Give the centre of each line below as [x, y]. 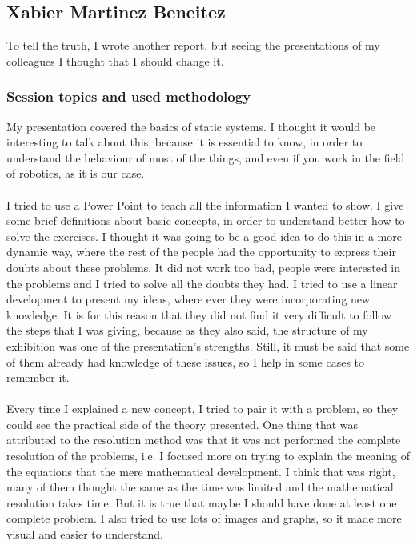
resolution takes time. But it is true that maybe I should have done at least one [202, 502]
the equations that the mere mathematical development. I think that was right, [201, 471]
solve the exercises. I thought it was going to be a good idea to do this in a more [204, 236]
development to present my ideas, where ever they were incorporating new [188, 299]
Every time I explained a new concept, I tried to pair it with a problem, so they [202, 409]
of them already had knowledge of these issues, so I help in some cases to [186, 361]
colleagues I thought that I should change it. [115, 60]
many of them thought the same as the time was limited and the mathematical [200, 487]
